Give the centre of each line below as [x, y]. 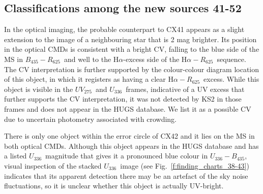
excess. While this [231, 79]
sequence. [231, 59]
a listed [16, 156]
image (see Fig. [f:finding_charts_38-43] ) [185, 165]
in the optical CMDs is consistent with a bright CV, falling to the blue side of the [132, 49]
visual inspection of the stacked [53, 165]
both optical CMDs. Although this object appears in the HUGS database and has [131, 145]
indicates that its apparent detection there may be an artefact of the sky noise [126, 175]
